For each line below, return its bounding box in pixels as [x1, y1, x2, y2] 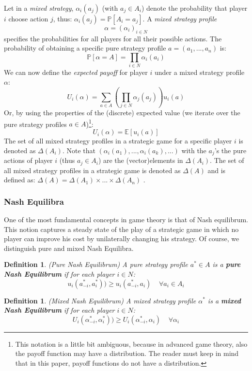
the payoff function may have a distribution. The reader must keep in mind [15, 348, 239, 358]
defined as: [4, 175, 35, 185]
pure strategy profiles [4, 119, 67, 129]
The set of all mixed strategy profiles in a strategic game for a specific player [4, 136, 232, 146]
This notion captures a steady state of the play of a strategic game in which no [4, 224, 239, 234]
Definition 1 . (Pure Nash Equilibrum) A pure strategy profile [4, 259, 188, 269]
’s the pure [214, 145, 247, 155]
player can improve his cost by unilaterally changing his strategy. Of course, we [4, 233, 239, 244]
